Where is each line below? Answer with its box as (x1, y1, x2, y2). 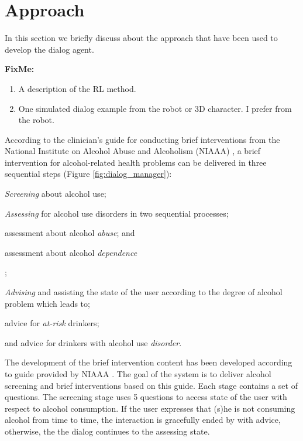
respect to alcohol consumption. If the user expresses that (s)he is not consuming (5, 402, 295, 414)
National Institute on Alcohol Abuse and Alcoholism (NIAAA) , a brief (5, 145, 261, 157)
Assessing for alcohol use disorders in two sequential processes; (5, 207, 229, 219)
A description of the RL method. (18, 82, 136, 94)
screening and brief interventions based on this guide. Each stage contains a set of (5, 379, 298, 391)
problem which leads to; (5, 297, 90, 309)
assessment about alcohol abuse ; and (5, 227, 135, 239)
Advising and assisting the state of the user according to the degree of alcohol (5, 286, 283, 298)
